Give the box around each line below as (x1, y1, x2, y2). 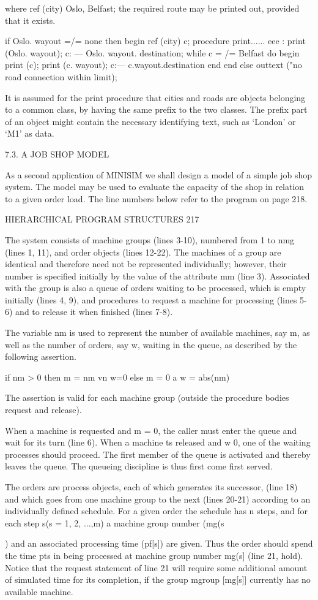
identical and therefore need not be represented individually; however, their (5, 257, 287, 270)
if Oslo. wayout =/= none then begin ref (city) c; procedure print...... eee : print (5, 34, 306, 47)
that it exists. (5, 13, 56, 26)
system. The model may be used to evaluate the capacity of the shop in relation (5, 180, 305, 193)
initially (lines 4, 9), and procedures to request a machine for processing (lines (5, 293, 297, 306)
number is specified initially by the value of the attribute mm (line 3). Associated (5, 269, 310, 282)
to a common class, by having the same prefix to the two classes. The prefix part (5, 103, 308, 116)
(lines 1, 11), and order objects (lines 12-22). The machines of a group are (5, 245, 281, 258)
